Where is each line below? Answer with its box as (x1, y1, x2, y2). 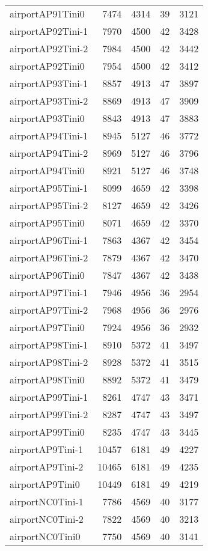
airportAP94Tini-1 (10, 129, 88, 142)
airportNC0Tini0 (10, 529, 81, 543)
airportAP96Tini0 (10, 268, 85, 282)
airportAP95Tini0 (10, 216, 85, 230)
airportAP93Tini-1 (10, 76, 88, 90)
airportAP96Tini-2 (10, 251, 88, 264)
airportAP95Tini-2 (10, 198, 88, 212)
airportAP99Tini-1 (10, 390, 88, 404)
